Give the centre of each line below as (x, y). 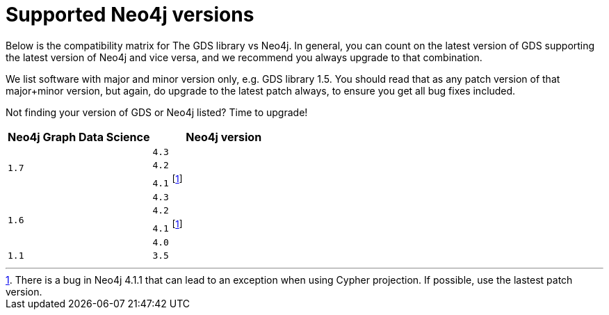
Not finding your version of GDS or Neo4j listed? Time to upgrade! (157, 112)
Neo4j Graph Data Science (79, 137)
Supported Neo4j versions (130, 15)
